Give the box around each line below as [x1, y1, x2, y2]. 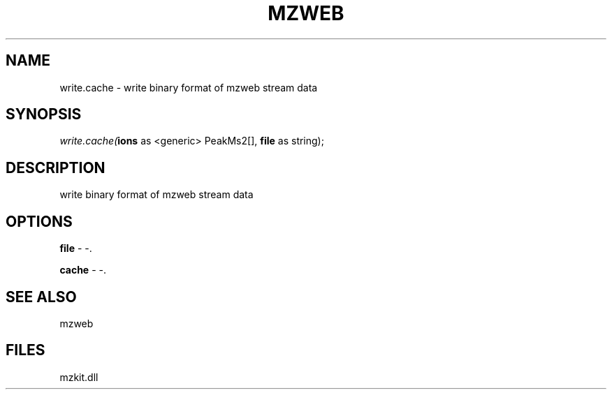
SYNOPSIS [6, 105, 82, 124]
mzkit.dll [59, 371, 99, 383]
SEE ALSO [6, 288, 77, 306]
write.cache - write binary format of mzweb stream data [59, 81, 318, 94]
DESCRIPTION [6, 158, 105, 177]
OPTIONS [6, 212, 73, 230]
